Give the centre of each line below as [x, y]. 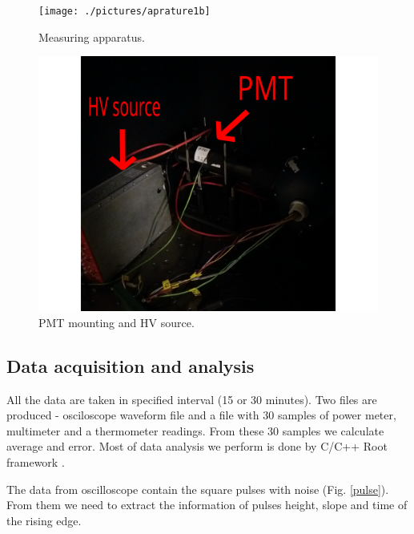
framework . [36, 462]
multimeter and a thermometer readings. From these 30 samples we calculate [195, 430]
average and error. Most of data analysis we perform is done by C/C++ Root [197, 446]
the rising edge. [44, 520]
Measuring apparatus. [92, 36]
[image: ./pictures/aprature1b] [125, 11]
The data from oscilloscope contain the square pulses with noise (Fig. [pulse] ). [198, 489]
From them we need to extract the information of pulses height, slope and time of [207, 505]
